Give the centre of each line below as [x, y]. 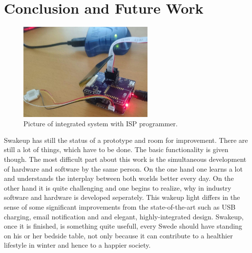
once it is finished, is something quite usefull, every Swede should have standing [123, 226]
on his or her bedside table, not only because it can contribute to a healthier [118, 235]
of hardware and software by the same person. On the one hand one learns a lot [123, 168]
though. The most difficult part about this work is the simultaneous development [125, 159]
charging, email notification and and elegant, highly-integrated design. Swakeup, [124, 216]
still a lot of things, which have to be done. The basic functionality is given [116, 149]
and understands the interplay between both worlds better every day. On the [119, 178]
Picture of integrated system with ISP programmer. [101, 124]
